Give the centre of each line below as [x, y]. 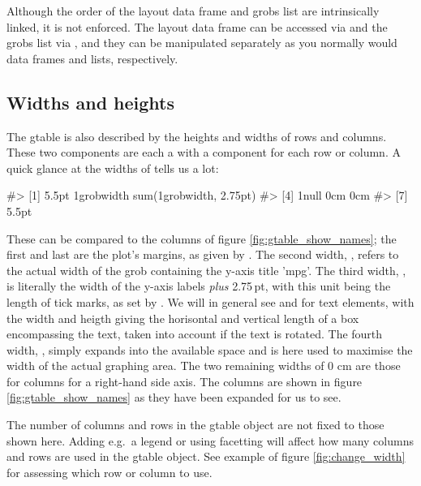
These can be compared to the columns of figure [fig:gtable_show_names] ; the [202, 238]
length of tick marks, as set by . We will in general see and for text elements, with [210, 301]
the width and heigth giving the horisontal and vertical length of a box [183, 318]
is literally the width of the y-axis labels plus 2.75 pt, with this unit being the [199, 286]
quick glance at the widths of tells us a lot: [113, 168]
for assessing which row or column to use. [110, 472]
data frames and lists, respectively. [92, 58]
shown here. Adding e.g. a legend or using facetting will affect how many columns [210, 440]
